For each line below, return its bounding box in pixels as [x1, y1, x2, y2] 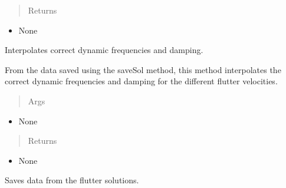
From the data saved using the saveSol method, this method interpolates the [5, 63, 281, 75]
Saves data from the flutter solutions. [5, 174, 139, 186]
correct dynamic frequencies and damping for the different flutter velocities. [5, 75, 278, 87]
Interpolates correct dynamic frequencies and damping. [5, 44, 203, 56]
